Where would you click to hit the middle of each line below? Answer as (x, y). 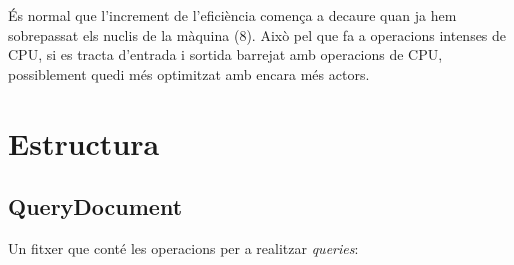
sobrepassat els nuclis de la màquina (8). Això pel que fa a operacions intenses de (257, 34)
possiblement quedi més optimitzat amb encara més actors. (189, 73)
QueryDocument (95, 206)
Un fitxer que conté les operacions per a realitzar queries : (183, 247)
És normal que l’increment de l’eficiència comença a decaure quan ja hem (232, 15)
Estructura (84, 142)
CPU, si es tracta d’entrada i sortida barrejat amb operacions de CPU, (225, 54)
